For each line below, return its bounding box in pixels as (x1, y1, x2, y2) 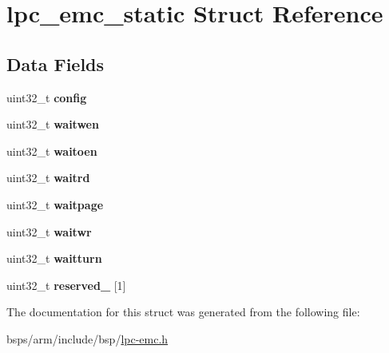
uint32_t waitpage (6, 196, 104, 212)
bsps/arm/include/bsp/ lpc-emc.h (6, 330, 169, 347)
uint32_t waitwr (6, 223, 92, 240)
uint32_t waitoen (6, 142, 97, 159)
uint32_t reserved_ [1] (6, 276, 126, 293)
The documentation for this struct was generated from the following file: (6, 303, 360, 320)
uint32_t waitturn (6, 250, 102, 267)
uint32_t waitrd (6, 169, 90, 186)
